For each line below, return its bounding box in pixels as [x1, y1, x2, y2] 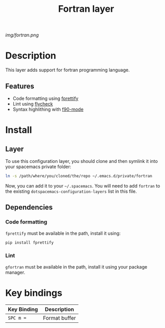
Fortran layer [58, 3, 114, 15]
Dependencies [5, 203, 53, 212]
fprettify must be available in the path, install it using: [5, 230, 121, 236]
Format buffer [43, 314, 76, 321]
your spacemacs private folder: [5, 163, 72, 170]
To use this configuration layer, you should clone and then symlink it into [5, 158, 158, 164]
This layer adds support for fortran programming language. [5, 67, 130, 73]
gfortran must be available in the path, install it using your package [5, 263, 148, 270]
